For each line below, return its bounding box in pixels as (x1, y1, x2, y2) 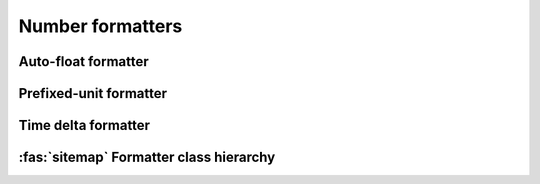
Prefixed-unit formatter (18, 85, 168, 102)
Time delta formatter (18, 117, 150, 134)
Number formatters (18, 15, 183, 37)
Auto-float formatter (18, 53, 149, 70)
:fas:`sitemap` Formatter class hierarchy (18, 149, 276, 166)
